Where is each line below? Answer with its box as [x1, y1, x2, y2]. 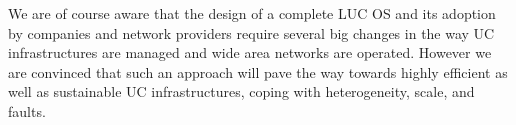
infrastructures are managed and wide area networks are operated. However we [8, 42, 492, 63]
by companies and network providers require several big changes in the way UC [8, 22, 495, 43]
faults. [8, 100, 46, 121]
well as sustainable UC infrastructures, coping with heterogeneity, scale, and [8, 81, 475, 102]
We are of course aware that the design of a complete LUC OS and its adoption [8, 3, 496, 23]
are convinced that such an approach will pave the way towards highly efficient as [8, 61, 508, 82]
